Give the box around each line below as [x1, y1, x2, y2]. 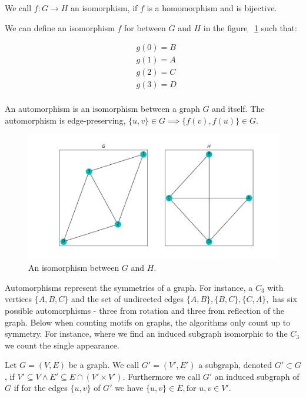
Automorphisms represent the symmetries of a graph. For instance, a [5, 281, 253, 293]
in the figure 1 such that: [203, 21, 297, 34]
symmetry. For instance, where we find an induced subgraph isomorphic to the [5, 327, 288, 340]
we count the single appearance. [5, 339, 119, 351]
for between [124, 21, 166, 34]
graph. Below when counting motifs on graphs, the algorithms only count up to [5, 316, 291, 328]
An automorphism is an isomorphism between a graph [5, 102, 200, 115]
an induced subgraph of [214, 370, 300, 382]
